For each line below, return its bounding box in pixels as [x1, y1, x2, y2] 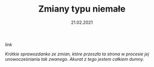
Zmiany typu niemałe [38, 3, 126, 15]
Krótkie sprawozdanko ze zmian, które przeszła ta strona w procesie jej [5, 51, 150, 57]
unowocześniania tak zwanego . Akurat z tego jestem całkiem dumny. [5, 56, 144, 62]
